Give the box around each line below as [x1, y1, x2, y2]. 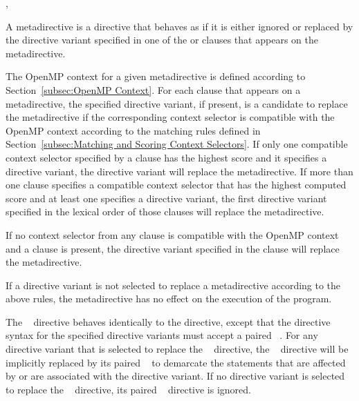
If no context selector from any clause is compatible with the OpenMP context [6, 227, 339, 242]
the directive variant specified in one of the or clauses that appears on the [6, 32, 318, 47]
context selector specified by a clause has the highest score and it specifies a [6, 150, 327, 164]
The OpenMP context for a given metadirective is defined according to [6, 69, 306, 84]
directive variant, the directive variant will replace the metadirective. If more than [6, 164, 353, 178]
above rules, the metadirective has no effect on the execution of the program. [6, 291, 332, 306]
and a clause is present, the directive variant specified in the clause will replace [6, 241, 340, 255]
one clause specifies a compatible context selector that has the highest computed [6, 177, 347, 192]
